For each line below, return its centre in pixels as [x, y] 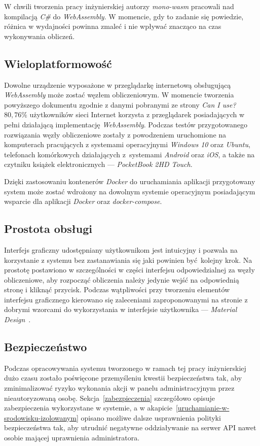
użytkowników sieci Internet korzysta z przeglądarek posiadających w [137, 114]
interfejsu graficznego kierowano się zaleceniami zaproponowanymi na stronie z [126, 299]
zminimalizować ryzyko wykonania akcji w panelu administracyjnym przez [119, 388]
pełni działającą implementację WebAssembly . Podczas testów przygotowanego [126, 124]
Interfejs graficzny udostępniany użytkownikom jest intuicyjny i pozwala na [121, 249]
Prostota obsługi [48, 229]
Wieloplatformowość [58, 63]
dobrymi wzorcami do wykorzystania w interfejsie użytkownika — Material [121, 309]
